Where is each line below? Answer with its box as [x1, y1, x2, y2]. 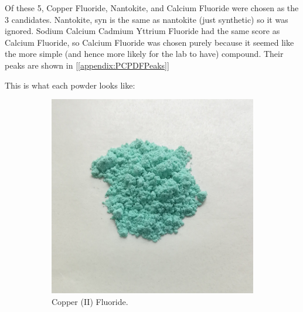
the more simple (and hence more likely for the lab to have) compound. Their [5, 48, 284, 60]
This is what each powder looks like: [5, 79, 135, 91]
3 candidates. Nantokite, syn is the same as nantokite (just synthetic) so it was [5, 13, 288, 25]
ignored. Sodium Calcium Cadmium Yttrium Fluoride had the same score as [5, 25, 280, 37]
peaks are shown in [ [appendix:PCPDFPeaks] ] [5, 59, 169, 71]
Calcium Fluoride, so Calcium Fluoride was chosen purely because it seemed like [5, 36, 294, 48]
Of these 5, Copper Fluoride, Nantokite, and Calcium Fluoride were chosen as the [5, 2, 299, 13]
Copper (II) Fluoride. [52, 295, 128, 307]
